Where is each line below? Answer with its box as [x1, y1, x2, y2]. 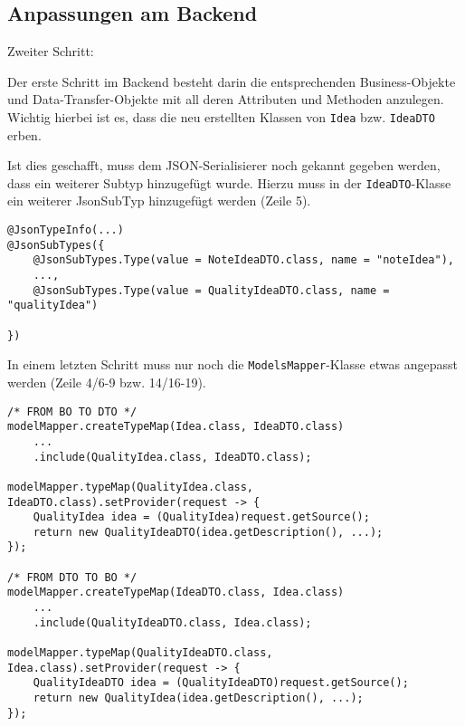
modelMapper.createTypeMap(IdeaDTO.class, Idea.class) [7, 586, 345, 599]
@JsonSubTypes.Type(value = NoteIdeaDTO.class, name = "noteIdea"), [33, 253, 454, 267]
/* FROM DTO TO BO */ [7, 570, 138, 584]
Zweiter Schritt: [7, 42, 94, 61]
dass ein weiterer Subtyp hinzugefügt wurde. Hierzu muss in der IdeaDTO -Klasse [7, 173, 451, 192]
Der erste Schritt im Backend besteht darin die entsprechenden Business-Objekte [7, 72, 456, 91]
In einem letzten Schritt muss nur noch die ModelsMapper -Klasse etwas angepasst [7, 355, 458, 374]
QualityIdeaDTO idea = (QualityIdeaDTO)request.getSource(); [33, 676, 409, 690]
